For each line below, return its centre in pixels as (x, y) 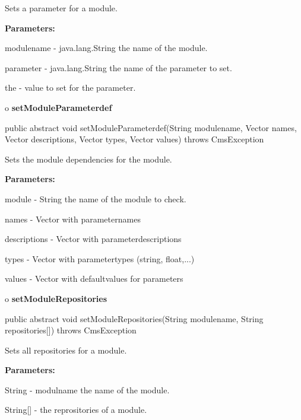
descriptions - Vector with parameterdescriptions (93, 239)
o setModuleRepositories (56, 298)
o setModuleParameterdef (58, 107)
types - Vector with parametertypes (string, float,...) (100, 258)
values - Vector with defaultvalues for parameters (94, 279)
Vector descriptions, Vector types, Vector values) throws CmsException (134, 139)
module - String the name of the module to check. (96, 198)
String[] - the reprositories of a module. (76, 410)
